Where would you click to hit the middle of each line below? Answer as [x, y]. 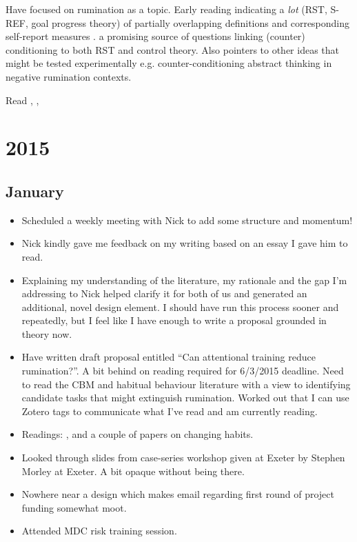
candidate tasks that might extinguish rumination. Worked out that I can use [185, 398]
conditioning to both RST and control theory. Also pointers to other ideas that [173, 49]
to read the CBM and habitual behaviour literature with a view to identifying [186, 384]
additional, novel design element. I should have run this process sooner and [180, 307]
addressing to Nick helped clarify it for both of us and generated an [164, 293]
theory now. [47, 333]
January [35, 191]
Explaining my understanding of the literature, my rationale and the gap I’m [184, 280]
